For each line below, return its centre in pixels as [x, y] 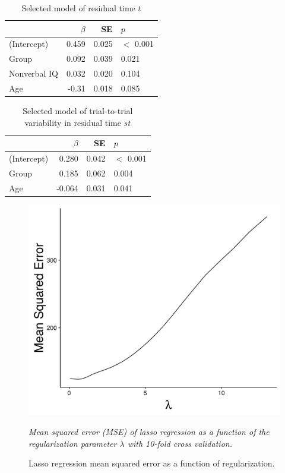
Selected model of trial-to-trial [78, 111]
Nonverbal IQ [34, 73]
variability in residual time [73, 122]
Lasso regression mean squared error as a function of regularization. [152, 463]
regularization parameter [73, 443]
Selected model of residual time [78, 8]
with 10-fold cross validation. [180, 443]
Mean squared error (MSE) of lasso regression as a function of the [149, 432]
